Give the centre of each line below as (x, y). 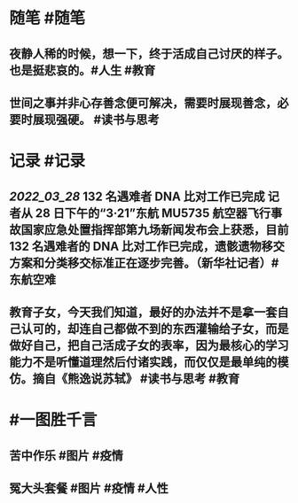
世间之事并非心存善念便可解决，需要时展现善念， (143, 103)
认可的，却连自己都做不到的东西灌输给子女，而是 (155, 329)
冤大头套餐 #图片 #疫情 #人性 (89, 488)
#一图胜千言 (53, 420)
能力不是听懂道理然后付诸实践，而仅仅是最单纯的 (143, 362)
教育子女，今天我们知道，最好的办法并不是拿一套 (143, 312)
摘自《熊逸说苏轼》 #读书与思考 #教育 (136, 379)
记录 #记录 (47, 161)
